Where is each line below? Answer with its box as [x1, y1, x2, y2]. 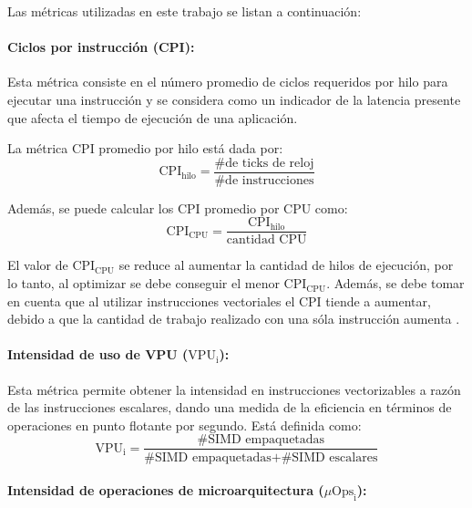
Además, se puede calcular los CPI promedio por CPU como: [7, 198, 348, 217]
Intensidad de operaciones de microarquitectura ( [7, 481, 324, 500]
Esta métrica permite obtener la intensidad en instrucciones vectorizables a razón [7, 379, 461, 399]
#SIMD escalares [281, 451, 378, 464]
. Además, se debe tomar [326, 274, 465, 293]
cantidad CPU [226, 233, 307, 247]
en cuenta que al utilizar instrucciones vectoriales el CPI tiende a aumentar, [7, 291, 431, 310]
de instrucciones [225, 173, 314, 187]
